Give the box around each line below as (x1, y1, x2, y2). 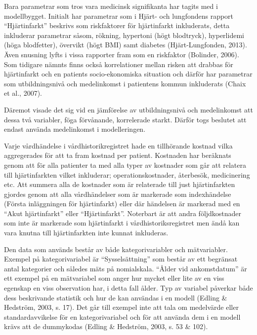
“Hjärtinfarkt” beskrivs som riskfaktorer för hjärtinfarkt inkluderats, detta (4, 20, 230, 31)
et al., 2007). (4, 88, 42, 98)
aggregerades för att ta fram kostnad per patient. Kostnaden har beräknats (4, 150, 231, 160)
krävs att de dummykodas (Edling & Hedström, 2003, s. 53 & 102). (4, 321, 208, 332)
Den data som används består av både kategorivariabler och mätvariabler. (4, 244, 228, 254)
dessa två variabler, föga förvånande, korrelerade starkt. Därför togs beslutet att (4, 114, 247, 124)
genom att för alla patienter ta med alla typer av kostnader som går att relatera (4, 159, 247, 170)
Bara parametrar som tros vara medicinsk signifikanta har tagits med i (4, 1, 218, 11)
